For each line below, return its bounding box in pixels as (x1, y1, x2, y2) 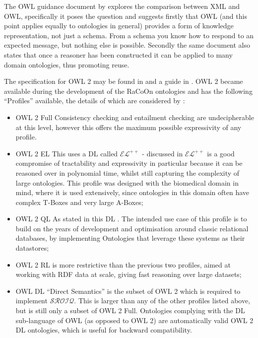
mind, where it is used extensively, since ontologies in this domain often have (15, 187, 250, 198)
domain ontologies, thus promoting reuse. (4, 59, 129, 69)
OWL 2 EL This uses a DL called (15, 148, 118, 158)
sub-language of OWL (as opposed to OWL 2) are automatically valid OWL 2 (15, 315, 254, 325)
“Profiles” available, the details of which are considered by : (4, 95, 185, 106)
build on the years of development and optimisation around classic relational (15, 223, 249, 233)
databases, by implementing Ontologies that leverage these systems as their (15, 233, 245, 243)
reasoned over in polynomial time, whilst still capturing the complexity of (15, 167, 240, 178)
